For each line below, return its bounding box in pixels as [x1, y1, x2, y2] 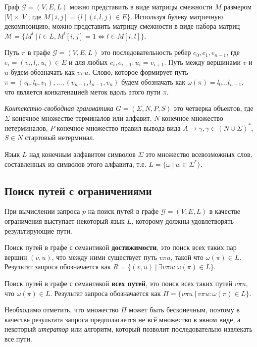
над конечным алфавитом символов [29, 149, 136, 159]
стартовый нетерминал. [25, 132, 95, 143]
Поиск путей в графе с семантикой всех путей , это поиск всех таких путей [4, 278, 233, 289]
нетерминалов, [4, 122, 48, 133]
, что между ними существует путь [51, 251, 157, 262]
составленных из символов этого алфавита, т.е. [4, 158, 147, 169]
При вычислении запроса [4, 206, 80, 216]
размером [223, 1, 252, 11]
